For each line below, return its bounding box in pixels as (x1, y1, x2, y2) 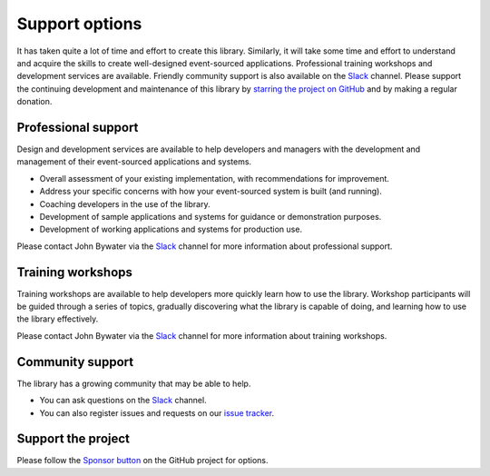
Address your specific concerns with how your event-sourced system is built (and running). (39, 186, 383, 197)
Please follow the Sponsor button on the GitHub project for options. (16, 455, 269, 466)
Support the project (16, 431, 131, 447)
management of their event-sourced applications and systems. (16, 156, 252, 167)
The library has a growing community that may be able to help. (16, 378, 251, 389)
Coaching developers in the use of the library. (39, 198, 211, 209)
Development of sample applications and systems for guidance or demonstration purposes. (39, 211, 382, 222)
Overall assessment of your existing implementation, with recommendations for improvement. (39, 173, 390, 183)
